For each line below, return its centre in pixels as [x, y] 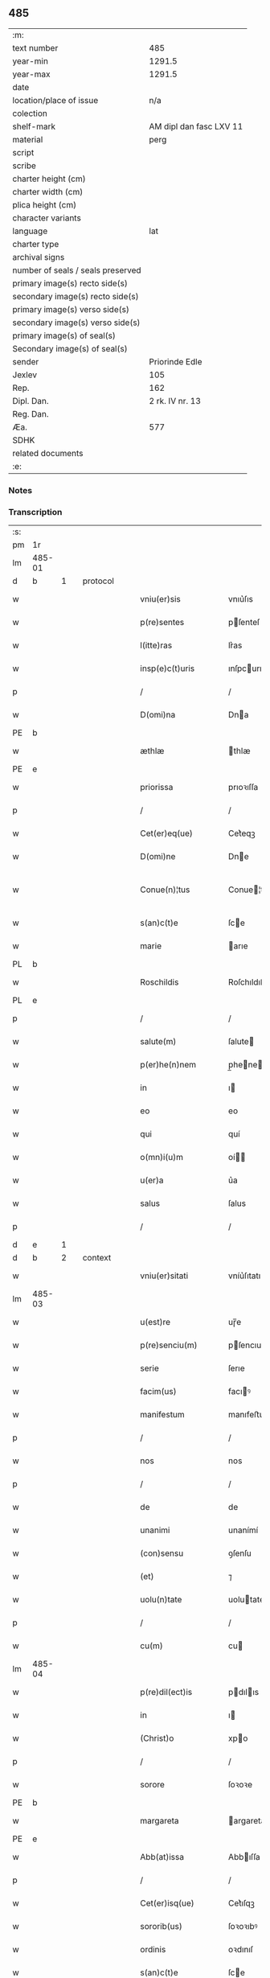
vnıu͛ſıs [240, 599]
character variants [47, 218]
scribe [24, 166]
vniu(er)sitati [164, 1276]
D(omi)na [158, 715]
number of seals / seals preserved [77, 270]
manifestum [162, 1415]
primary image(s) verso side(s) [71, 309]
